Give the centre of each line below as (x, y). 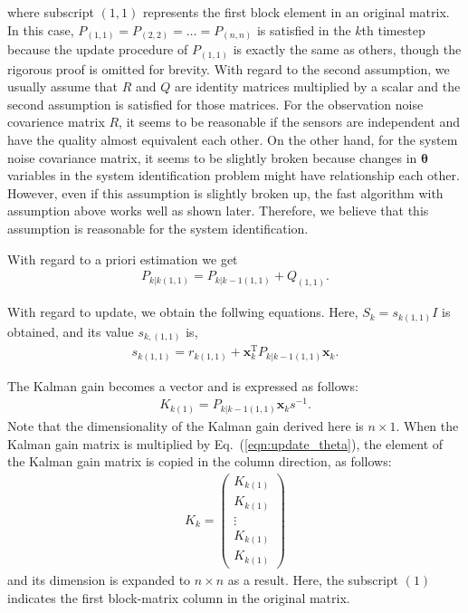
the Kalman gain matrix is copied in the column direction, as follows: (200, 461)
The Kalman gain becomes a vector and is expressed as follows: (183, 385)
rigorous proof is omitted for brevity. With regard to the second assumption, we (229, 68)
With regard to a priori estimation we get (123, 259)
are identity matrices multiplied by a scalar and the (317, 86)
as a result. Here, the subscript (313, 580)
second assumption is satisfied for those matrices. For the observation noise (215, 104)
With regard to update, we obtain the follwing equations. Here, (183, 312)
